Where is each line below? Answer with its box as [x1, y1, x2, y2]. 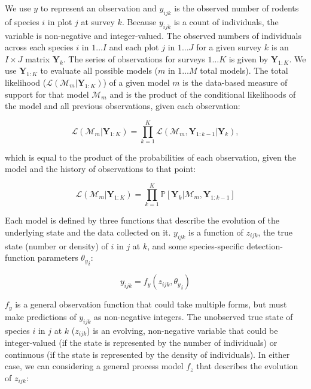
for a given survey [196, 41, 262, 53]
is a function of [188, 225, 243, 238]
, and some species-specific [147, 239, 244, 252]
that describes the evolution [196, 360, 298, 372]
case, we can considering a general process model [5, 360, 184, 372]
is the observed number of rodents [174, 2, 299, 14]
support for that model [5, 88, 89, 100]
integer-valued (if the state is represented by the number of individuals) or [5, 336, 278, 349]
